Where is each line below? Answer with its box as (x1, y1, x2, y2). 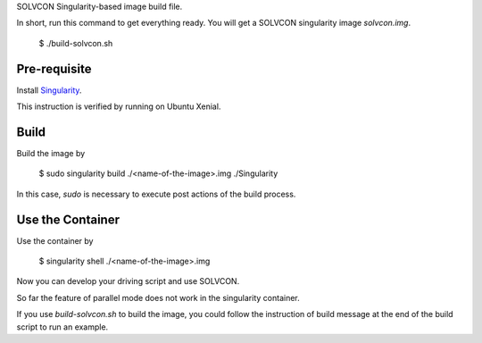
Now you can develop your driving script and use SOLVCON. (16, 276, 240, 287)
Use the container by (16, 235, 94, 246)
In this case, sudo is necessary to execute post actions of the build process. (16, 188, 296, 199)
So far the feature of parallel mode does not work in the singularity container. (16, 292, 301, 303)
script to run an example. (16, 322, 109, 332)
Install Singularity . (16, 85, 82, 96)
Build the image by (16, 147, 86, 158)
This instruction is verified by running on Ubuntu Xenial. (16, 101, 221, 112)
